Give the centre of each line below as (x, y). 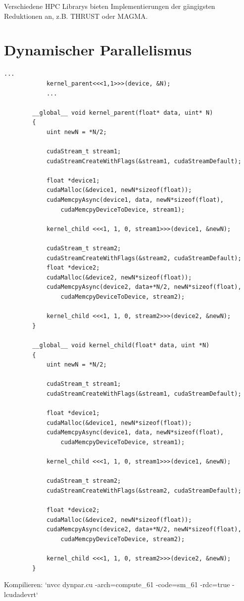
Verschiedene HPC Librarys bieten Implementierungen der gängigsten (110, 6)
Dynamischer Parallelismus (98, 50)
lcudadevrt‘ (21, 594)
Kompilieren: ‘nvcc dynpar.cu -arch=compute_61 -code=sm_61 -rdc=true (117, 584)
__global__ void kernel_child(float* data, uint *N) (121, 345)
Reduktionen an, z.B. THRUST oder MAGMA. (76, 16)
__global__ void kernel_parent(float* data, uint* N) (123, 113)
